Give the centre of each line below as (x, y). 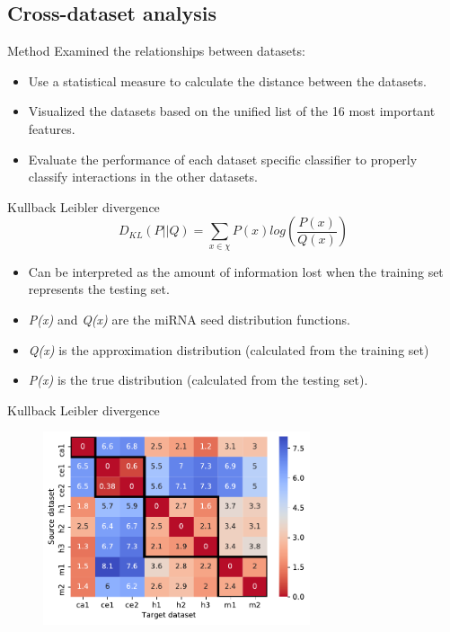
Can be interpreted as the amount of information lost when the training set (236, 271)
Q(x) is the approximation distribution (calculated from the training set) (229, 349)
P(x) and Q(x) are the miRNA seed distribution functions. (189, 319)
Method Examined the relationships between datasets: (156, 51)
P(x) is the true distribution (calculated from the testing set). (198, 380)
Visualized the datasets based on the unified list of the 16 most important (232, 111)
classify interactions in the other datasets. (143, 177)
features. (52, 128)
